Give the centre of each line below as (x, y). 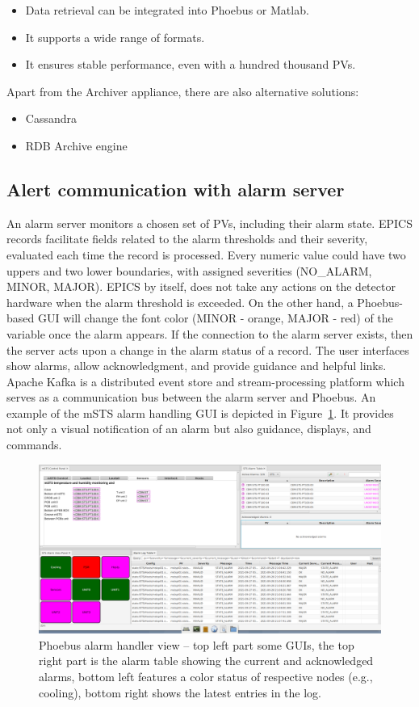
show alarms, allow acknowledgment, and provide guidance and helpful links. (197, 366)
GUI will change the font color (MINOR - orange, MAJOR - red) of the (215, 318)
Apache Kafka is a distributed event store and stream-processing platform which (205, 381)
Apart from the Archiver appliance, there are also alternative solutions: (183, 91)
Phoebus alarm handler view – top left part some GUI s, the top (197, 644)
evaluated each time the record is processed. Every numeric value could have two (206, 254)
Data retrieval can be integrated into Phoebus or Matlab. (167, 10)
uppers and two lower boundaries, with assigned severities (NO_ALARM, (189, 270)
